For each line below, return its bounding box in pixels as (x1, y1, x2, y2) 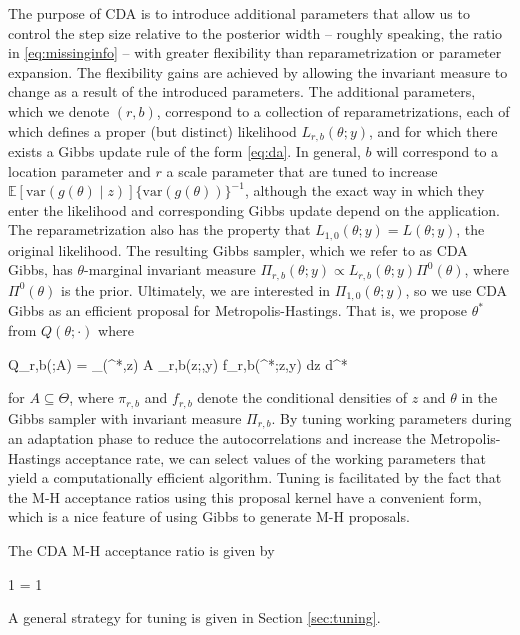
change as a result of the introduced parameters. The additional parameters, (8, 81, 476, 102)
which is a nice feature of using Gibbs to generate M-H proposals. (8, 506, 410, 527)
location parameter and (8, 160, 151, 181)
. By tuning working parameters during (271, 407, 512, 428)
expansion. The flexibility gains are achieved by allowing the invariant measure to (8, 61, 508, 82)
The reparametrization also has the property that (8, 219, 311, 240)
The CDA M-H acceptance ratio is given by (8, 540, 275, 560)
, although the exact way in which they (244, 180, 485, 201)
